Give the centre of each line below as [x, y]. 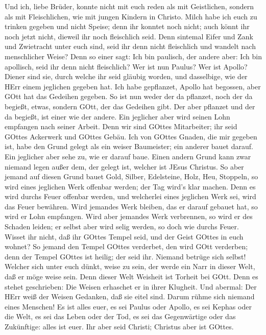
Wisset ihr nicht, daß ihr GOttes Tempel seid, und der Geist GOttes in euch [124, 236]
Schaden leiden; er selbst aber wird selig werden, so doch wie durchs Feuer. [122, 226]
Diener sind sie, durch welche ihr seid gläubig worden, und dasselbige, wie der [126, 76]
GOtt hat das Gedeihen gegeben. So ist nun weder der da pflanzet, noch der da [129, 96]
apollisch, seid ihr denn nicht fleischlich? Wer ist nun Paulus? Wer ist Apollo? [126, 66]
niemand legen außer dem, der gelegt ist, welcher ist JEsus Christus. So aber [124, 166]
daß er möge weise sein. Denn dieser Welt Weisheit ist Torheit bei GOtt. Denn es [131, 277]
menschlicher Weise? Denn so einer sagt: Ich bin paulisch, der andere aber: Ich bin [133, 56]
